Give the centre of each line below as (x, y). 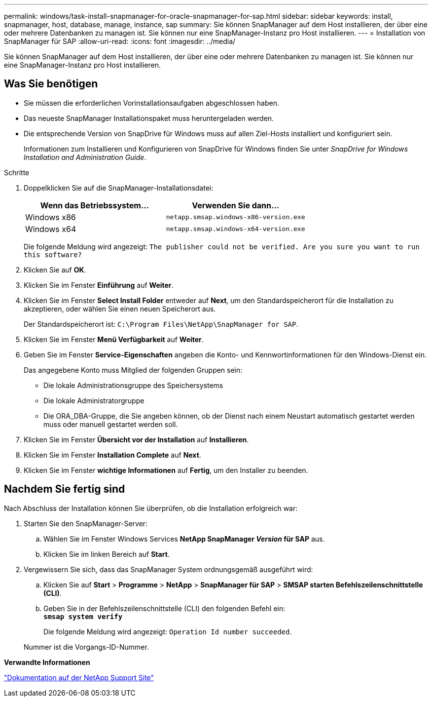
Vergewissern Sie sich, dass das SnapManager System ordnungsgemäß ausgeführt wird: (168, 569)
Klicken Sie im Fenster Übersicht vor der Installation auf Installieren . (136, 439)
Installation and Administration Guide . (85, 157)
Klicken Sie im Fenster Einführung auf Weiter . (99, 285)
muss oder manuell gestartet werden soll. (111, 424)
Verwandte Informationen (47, 662)
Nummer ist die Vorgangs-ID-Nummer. (86, 647)
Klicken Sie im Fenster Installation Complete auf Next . (112, 455)
